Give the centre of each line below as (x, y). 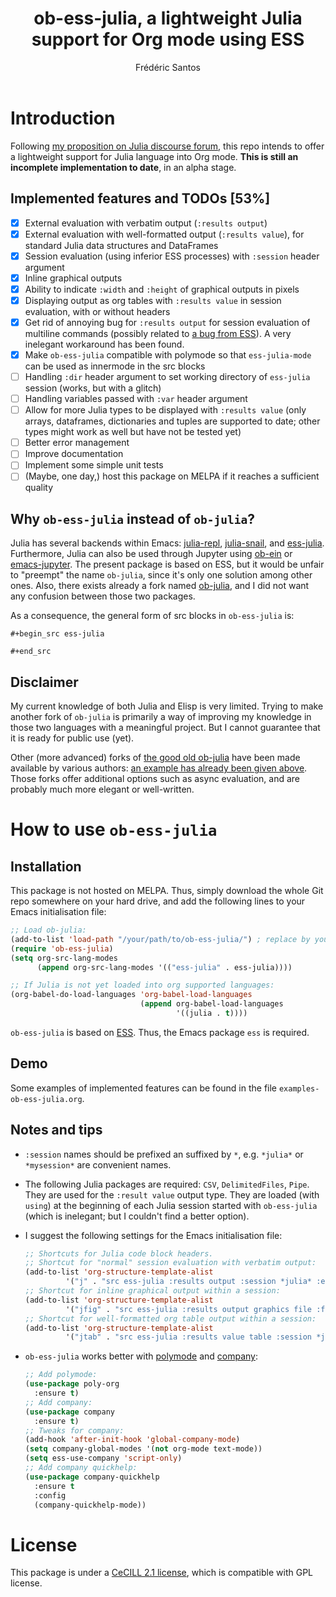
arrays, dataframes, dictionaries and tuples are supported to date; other (172, 421)
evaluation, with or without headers (97, 311)
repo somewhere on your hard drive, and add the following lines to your (158, 901)
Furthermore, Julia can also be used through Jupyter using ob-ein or (151, 554)
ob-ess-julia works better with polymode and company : (141, 1356)
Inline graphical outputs (73, 278)
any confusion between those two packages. (103, 596)
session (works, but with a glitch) (93, 388)
